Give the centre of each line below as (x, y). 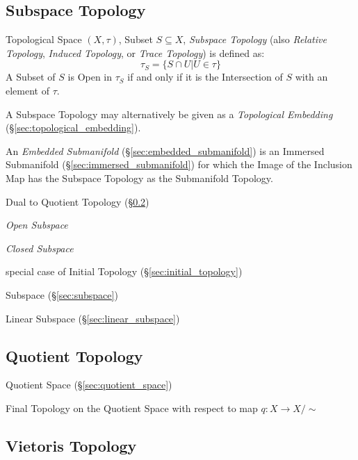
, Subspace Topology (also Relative (255, 39)
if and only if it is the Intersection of (205, 77)
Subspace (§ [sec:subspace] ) (62, 294)
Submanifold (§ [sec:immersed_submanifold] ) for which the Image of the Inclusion (179, 164)
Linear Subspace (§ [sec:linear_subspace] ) (93, 318)
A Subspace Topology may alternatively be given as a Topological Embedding (169, 114)
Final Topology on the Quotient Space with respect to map (132, 408)
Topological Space (44, 39)
